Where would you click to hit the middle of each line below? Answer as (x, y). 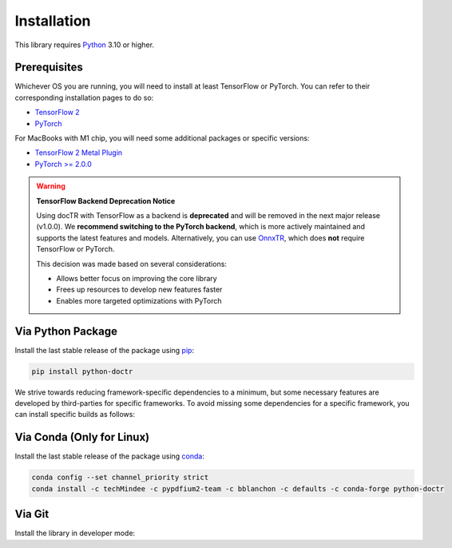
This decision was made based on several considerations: (132, 264)
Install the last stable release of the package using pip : (105, 350)
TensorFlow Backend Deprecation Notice (106, 201)
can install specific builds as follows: (75, 415)
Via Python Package (66, 331)
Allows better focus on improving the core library (137, 278)
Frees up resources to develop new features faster (139, 290)
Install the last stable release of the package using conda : (110, 456)
